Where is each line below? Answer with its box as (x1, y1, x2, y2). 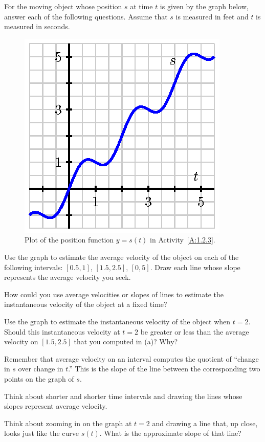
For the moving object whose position (4, 1, 122, 11)
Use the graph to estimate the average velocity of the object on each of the (4, 251, 239, 262)
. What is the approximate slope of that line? (99, 428, 241, 438)
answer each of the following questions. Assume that (4, 11, 168, 21)
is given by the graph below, (160, 1, 249, 11)
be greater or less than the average (140, 326, 249, 337)
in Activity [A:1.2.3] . (150, 234, 215, 245)
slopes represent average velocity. (4, 401, 107, 411)
